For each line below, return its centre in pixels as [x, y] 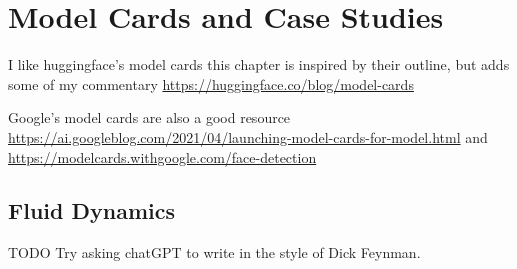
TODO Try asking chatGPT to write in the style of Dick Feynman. [214, 252]
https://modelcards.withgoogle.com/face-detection [162, 156]
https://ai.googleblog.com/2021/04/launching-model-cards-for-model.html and [248, 136]
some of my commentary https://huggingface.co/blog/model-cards [211, 83]
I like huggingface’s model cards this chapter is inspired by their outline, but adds [259, 64]
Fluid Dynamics [91, 210]
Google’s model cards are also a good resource [149, 117]
